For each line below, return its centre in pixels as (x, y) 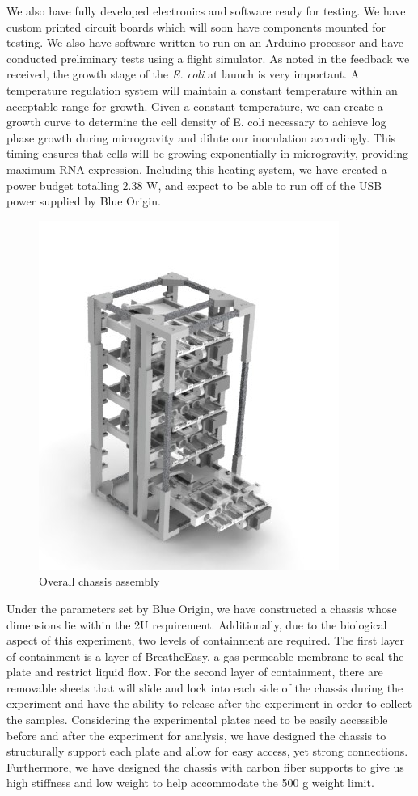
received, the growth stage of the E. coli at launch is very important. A (183, 74)
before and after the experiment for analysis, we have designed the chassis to (196, 735)
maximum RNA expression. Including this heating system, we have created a (197, 169)
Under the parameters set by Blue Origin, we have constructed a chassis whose (202, 608)
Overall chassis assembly (99, 581)
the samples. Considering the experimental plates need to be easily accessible (197, 720)
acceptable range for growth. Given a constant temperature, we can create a (195, 106)
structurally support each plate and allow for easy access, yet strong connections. (207, 751)
